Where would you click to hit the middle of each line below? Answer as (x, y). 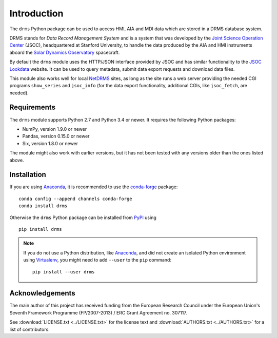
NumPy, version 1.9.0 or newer (55, 129)
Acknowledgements (42, 293)
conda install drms (43, 206)
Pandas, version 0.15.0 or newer (56, 136)
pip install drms (40, 229)
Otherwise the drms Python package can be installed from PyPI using (83, 217)
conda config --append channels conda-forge (76, 198)
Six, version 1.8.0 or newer (50, 143)
